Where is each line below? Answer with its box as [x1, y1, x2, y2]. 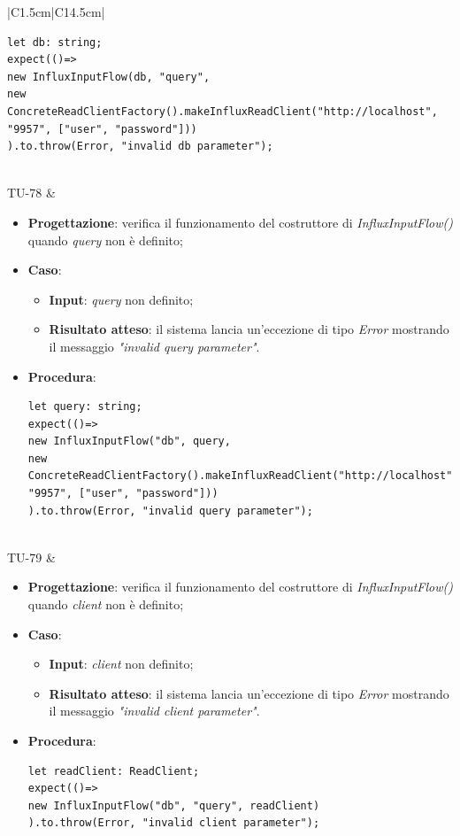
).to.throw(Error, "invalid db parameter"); [7, 140, 273, 153]
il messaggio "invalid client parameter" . [49, 701, 260, 720]
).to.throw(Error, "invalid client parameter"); [27, 817, 320, 830]
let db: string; [7, 35, 103, 49]
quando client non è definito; [27, 595, 184, 614]
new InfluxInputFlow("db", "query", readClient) [27, 799, 320, 812]
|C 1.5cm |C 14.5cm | [7, 3, 105, 20]
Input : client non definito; [49, 654, 194, 673]
